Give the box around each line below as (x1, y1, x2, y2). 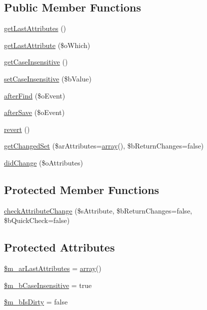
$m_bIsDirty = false (4, 296, 68, 307)
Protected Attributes (4, 239, 115, 255)
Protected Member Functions (4, 181, 159, 197)
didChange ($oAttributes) (4, 157, 83, 167)
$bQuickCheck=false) (4, 215, 70, 225)
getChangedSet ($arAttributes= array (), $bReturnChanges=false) (4, 140, 204, 151)
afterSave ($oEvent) (4, 107, 65, 117)
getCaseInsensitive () (4, 56, 68, 67)
